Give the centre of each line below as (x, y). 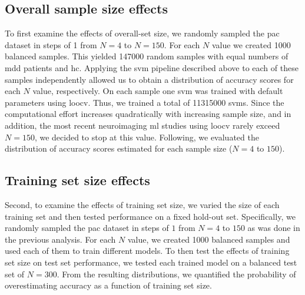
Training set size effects (77, 180)
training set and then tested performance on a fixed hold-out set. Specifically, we (150, 216)
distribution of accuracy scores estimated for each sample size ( (119, 148)
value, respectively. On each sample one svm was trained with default (158, 91)
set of (15, 274)
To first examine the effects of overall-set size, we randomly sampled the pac (142, 33)
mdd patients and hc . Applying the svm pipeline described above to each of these (152, 67)
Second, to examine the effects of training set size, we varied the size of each (142, 204)
